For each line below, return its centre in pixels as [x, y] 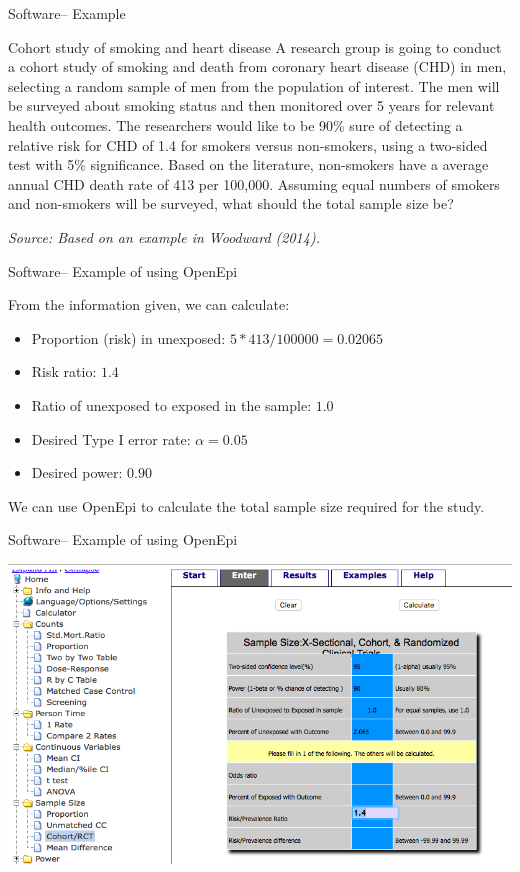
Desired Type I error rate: [111, 438]
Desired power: [77, 472]
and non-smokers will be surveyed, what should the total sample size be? [231, 203]
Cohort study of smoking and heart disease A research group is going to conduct [255, 46]
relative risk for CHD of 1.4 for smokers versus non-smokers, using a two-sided [248, 144]
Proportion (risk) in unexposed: [128, 337]
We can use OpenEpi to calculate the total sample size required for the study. [246, 505]
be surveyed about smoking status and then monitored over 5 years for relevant [251, 105]
